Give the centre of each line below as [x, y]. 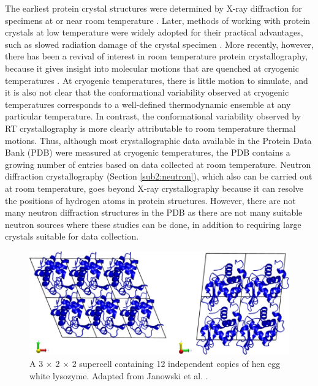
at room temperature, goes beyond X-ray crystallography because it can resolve [154, 188]
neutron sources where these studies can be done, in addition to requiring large [153, 224]
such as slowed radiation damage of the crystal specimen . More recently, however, [159, 44]
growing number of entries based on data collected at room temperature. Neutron [158, 164]
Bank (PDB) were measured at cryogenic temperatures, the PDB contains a [148, 152]
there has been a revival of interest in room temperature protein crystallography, [157, 56]
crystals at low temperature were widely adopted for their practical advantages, [154, 32]
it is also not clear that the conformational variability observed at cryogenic [147, 92]
